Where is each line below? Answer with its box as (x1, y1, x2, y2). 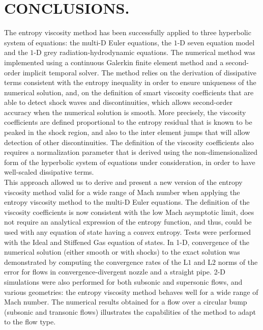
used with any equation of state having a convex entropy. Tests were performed (4, 227, 251, 237)
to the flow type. (4, 316, 56, 327)
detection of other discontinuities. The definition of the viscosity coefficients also (4, 136, 254, 147)
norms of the (218, 256, 258, 267)
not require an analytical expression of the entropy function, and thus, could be (4, 216, 252, 227)
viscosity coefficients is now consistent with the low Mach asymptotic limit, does (4, 206, 254, 217)
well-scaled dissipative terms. (4, 167, 94, 177)
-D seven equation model (177, 37, 255, 47)
